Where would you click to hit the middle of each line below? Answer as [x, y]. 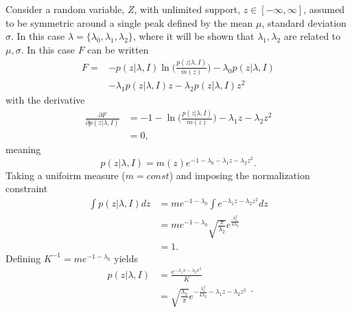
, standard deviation [304, 22]
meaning [23, 149]
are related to [312, 36]
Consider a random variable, [65, 9]
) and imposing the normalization [239, 175]
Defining [23, 258]
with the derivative [45, 100]
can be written [118, 49]
